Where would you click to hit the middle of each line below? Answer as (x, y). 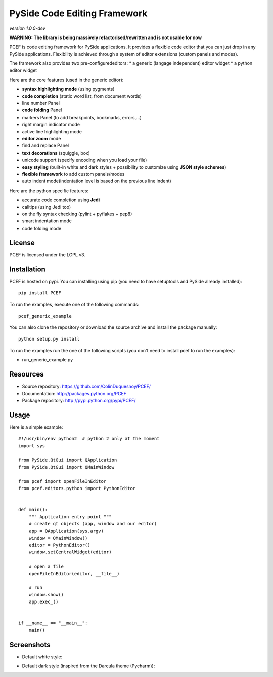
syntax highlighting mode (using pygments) (68, 89)
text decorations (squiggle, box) (56, 153)
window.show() (46, 595)
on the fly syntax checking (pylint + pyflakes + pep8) (77, 214)
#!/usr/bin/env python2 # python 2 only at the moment (89, 439)
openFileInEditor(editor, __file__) (74, 573)
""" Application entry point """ (70, 517)
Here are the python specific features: (49, 191)
